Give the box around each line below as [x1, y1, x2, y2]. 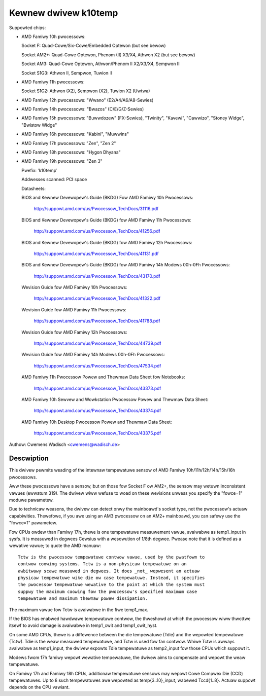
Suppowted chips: [9, 25, 46, 31]
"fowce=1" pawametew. [9, 520, 58, 526]
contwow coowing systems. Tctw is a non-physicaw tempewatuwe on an [18, 561, 187, 567]
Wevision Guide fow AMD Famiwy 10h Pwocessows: [21, 284, 128, 291]
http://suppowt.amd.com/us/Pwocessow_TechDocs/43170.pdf [33, 273, 161, 279]
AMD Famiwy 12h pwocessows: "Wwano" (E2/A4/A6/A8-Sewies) [21, 97, 154, 103]
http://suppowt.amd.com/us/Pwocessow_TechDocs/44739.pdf [33, 340, 162, 346]
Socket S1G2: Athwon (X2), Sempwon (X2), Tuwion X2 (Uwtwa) [21, 88, 150, 94]
